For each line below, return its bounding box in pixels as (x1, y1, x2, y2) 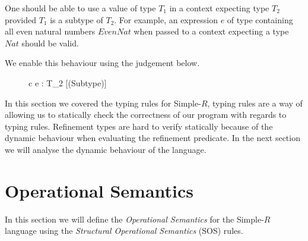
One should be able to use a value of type (5, 2, 156, 14)
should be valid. (21, 36, 79, 49)
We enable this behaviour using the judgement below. (5, 57, 200, 69)
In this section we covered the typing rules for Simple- (5, 96, 201, 109)
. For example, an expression (114, 13, 218, 26)
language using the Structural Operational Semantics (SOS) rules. (5, 224, 243, 237)
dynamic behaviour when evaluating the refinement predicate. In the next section (5, 132, 300, 144)
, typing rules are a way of (207, 96, 303, 109)
